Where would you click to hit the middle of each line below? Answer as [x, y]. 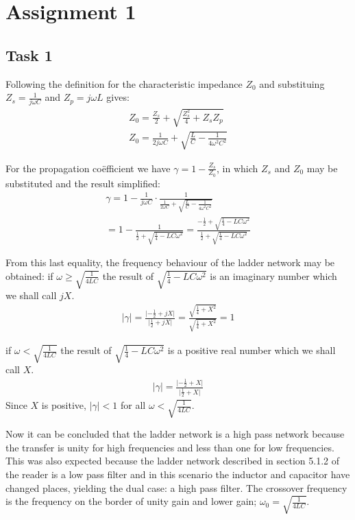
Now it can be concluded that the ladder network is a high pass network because [175, 434]
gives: [118, 97]
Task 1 [29, 55]
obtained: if [29, 275]
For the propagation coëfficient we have [88, 168]
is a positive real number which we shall [252, 350]
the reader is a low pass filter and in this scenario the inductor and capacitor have [178, 474]
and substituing [292, 83]
